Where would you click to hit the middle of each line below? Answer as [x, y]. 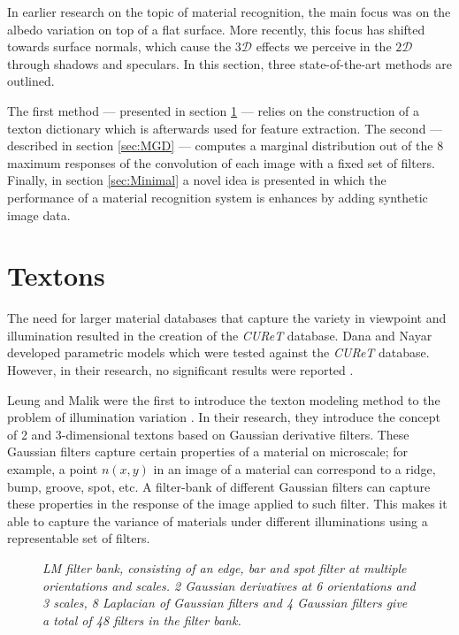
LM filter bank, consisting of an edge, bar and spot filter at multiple [225, 567]
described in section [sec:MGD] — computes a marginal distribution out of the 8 [226, 145]
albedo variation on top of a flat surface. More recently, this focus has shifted [216, 29]
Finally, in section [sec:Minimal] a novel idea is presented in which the [197, 180]
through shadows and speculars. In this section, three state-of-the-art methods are [229, 63]
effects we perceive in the [324, 46]
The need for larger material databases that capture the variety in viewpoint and [227, 318]
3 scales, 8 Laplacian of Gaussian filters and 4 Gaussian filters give [225, 603]
